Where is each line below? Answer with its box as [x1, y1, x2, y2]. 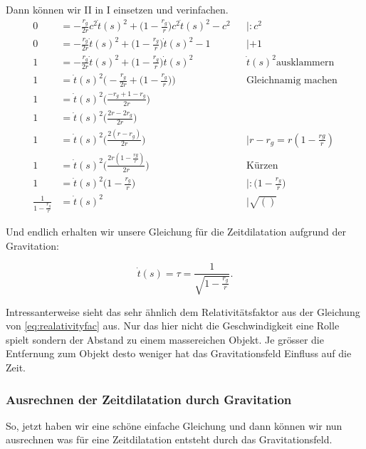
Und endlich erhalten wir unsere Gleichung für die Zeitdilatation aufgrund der [6, 224, 347, 239]
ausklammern [276, 57, 335, 68]
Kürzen [246, 160, 278, 171]
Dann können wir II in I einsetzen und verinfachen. [6, 2, 229, 16]
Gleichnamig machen [246, 75, 338, 86]
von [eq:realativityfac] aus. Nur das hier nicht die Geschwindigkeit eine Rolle [6, 318, 340, 333]
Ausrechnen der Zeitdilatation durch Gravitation [6, 390, 292, 408]
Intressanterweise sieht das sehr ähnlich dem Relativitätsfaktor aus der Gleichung [6, 304, 360, 319]
